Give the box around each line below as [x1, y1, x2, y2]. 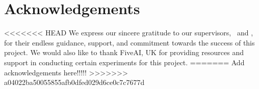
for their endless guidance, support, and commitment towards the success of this [4, 37, 255, 48]
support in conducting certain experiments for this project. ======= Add [4, 57, 245, 67]
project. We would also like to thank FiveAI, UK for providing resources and [4, 47, 244, 58]
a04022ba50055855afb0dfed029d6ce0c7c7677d [4, 77, 145, 87]
